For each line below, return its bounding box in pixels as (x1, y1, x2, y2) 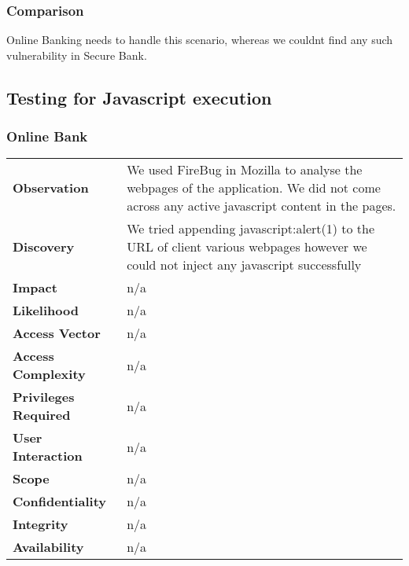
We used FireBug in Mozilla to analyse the (127, 160, 363, 179)
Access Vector (13, 324, 101, 343)
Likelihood (13, 301, 79, 320)
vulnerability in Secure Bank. (6, 46, 147, 63)
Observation (13, 178, 89, 197)
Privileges (13, 388, 75, 406)
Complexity (13, 365, 86, 384)
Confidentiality (13, 492, 107, 511)
